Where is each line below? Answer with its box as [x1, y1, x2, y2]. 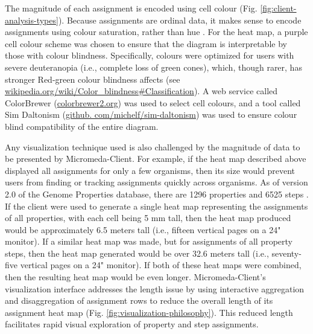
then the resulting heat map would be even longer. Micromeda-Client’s [5, 271, 266, 283]
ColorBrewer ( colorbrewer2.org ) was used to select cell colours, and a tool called [5, 96, 301, 109]
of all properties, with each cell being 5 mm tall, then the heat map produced [5, 211, 291, 224]
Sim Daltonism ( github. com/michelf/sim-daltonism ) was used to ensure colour [5, 108, 297, 121]
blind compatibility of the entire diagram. [5, 120, 159, 132]
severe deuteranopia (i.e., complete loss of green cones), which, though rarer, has [5, 60, 302, 73]
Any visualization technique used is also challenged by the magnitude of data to [5, 140, 300, 153]
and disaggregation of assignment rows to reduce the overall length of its [5, 294, 273, 307]
